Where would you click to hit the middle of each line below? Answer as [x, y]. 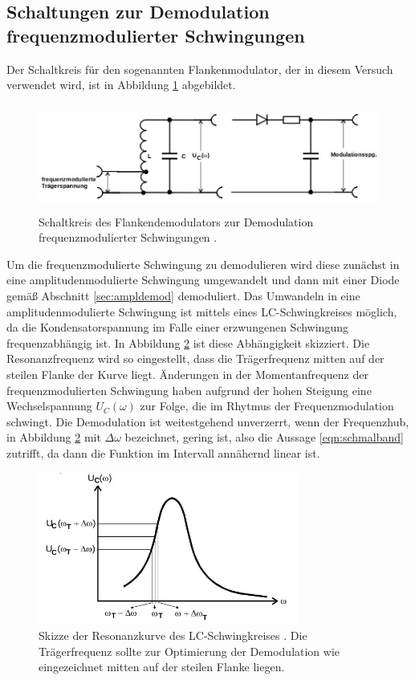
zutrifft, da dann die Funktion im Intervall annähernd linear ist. [163, 452]
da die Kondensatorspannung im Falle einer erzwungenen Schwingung [177, 327]
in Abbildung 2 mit [54, 437]
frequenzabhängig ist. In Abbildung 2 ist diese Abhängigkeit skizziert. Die [188, 342]
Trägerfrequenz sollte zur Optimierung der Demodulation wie [189, 651]
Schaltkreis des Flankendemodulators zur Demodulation [176, 221]
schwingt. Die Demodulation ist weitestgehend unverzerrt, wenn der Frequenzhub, [208, 421]
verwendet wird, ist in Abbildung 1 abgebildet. [121, 85]
